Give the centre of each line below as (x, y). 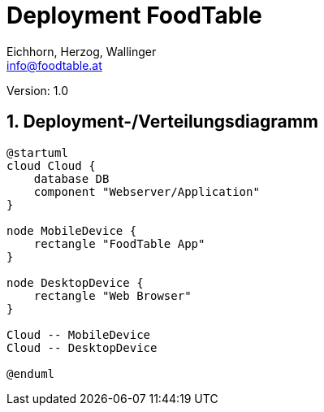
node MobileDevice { (72, 230)
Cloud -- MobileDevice (79, 334)
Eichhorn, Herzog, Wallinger (82, 51)
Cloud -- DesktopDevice (82, 347)
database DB (71, 178)
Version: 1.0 (38, 90)
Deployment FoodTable (134, 15)
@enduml (31, 373)
